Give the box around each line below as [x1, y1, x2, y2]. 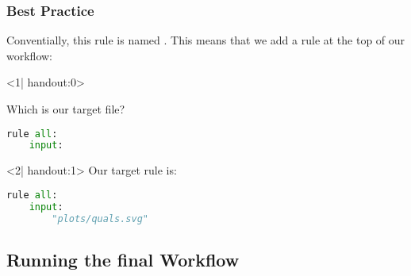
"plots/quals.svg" [52, 213, 148, 224]
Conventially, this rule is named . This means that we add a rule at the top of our [6, 32, 405, 48]
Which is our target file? [6, 101, 125, 117]
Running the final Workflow [6, 247, 240, 271]
